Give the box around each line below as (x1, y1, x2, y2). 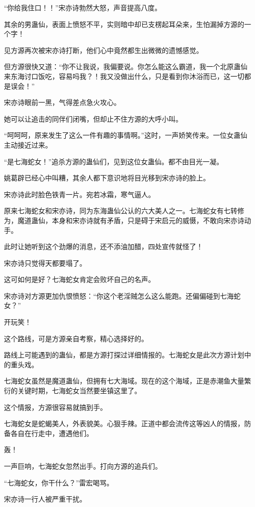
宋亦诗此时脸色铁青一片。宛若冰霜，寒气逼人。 (4, 189, 155, 199)
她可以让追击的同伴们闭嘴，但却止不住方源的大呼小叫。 (4, 113, 182, 124)
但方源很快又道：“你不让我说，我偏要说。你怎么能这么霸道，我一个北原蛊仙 (4, 61, 248, 72)
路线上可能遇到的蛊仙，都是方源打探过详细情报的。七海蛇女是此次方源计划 (4, 350, 244, 360)
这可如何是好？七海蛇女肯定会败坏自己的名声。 (4, 274, 155, 284)
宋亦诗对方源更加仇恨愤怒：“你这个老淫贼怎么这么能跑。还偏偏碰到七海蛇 (4, 290, 241, 301)
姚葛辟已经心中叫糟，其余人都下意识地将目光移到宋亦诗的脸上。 (4, 173, 210, 183)
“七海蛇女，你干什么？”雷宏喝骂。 (4, 477, 114, 487)
